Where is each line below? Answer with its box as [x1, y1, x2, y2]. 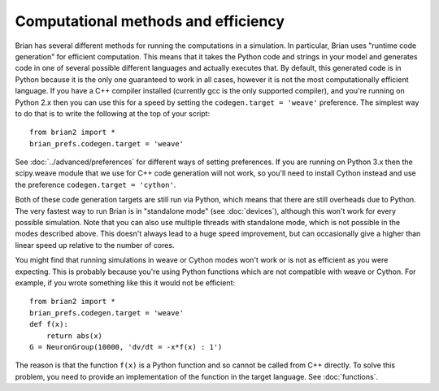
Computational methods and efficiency [15, 12, 285, 30]
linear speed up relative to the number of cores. [15, 240, 175, 250]
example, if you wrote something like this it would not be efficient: [15, 277, 236, 288]
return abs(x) [46, 331, 103, 341]
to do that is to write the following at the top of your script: [15, 108, 211, 118]
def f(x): [29, 319, 68, 329]
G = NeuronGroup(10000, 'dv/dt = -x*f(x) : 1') [29, 342, 223, 351]
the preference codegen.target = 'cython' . [15, 180, 176, 189]
